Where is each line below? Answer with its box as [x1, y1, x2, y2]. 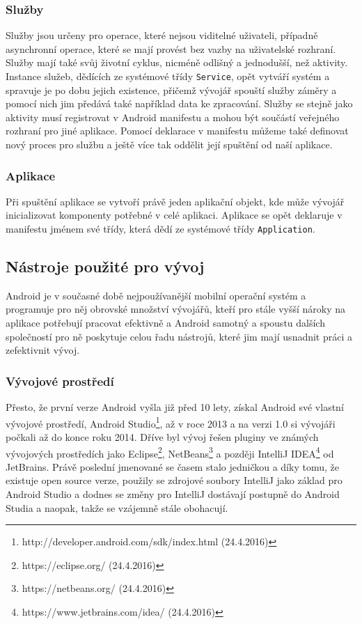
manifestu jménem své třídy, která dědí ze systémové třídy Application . [6, 221, 315, 236]
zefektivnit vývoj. [6, 343, 80, 357]
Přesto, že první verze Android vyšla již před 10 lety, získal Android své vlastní [6, 400, 344, 414]
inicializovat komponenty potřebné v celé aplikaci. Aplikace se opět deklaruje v [6, 208, 343, 222]
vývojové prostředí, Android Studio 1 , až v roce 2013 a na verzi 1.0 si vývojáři [6, 414, 336, 430]
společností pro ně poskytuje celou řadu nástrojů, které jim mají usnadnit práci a [6, 329, 353, 343]
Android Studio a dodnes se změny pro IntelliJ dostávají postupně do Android [6, 486, 340, 501]
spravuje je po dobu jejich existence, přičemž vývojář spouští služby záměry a [6, 82, 337, 97]
